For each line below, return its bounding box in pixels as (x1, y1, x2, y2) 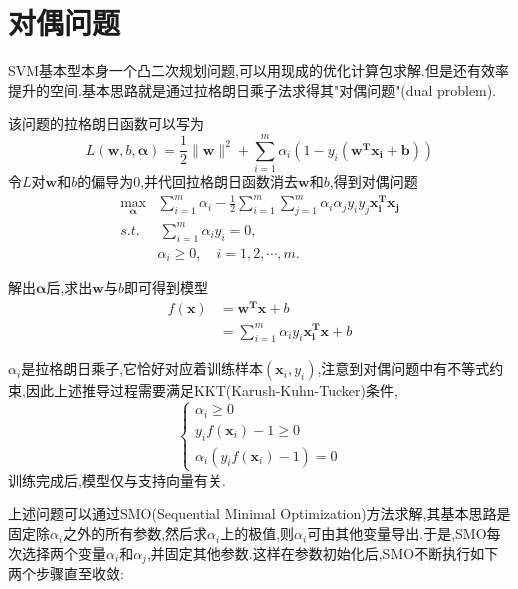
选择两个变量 (21, 542, 106, 563)
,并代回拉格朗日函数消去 (140, 171, 299, 192)
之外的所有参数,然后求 (63, 523, 208, 544)
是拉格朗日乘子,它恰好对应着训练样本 (21, 358, 264, 379)
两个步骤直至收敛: (8, 563, 124, 584)
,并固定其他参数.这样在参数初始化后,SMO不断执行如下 (146, 542, 499, 563)
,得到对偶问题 (329, 171, 418, 192)
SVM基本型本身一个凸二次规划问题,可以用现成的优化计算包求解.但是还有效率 (8, 60, 509, 81)
